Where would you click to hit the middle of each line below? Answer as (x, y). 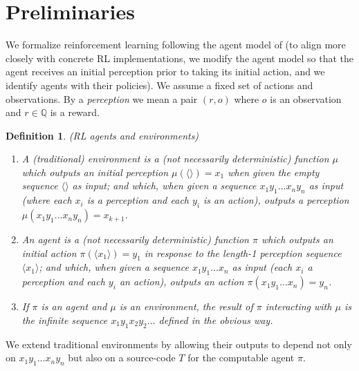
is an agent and (74, 306)
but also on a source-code (122, 358)
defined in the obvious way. (216, 320)
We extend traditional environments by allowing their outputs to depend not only (179, 344)
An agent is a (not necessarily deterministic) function (135, 239)
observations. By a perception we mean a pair (102, 98)
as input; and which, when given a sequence (164, 185)
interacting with (298, 306)
